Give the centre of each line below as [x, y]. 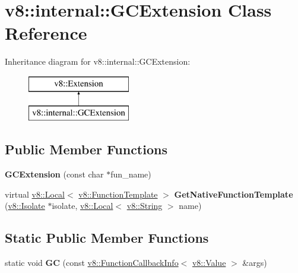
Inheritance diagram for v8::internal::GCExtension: [98, 61]
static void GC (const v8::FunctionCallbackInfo [92, 263]
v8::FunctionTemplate [118, 194]
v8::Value [209, 263]
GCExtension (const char [54, 174]
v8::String [145, 206]
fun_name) [131, 174]
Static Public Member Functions [107, 238]
